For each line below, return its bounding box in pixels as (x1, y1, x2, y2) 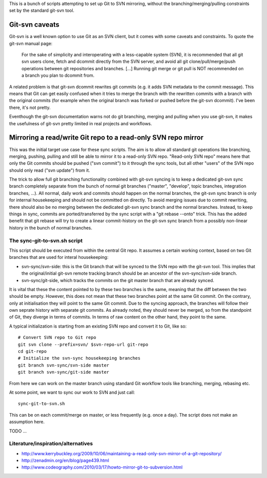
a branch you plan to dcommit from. (21, 72, 95, 79)
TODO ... (9, 428, 27, 434)
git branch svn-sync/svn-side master (18, 362, 110, 368)
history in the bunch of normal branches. (9, 225, 92, 231)
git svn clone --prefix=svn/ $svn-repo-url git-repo (18, 341, 148, 347)
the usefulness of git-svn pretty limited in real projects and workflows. (9, 120, 152, 126)
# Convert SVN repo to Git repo (18, 335, 96, 340)
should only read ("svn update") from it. (9, 167, 90, 173)
